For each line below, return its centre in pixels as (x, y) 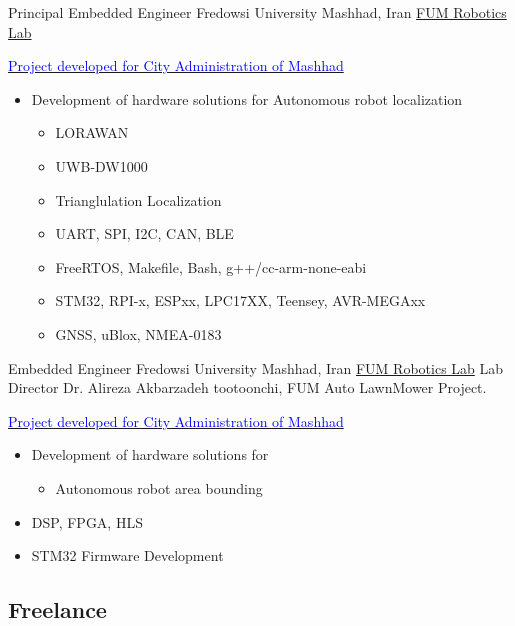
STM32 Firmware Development (127, 555)
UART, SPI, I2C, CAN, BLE (144, 233)
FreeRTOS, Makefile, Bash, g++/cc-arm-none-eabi (211, 266)
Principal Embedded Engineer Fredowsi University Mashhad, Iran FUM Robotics (257, 12)
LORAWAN (92, 132)
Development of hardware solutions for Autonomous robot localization (247, 98)
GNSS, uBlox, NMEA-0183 (138, 333)
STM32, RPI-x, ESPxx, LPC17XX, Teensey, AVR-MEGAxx (240, 300)
